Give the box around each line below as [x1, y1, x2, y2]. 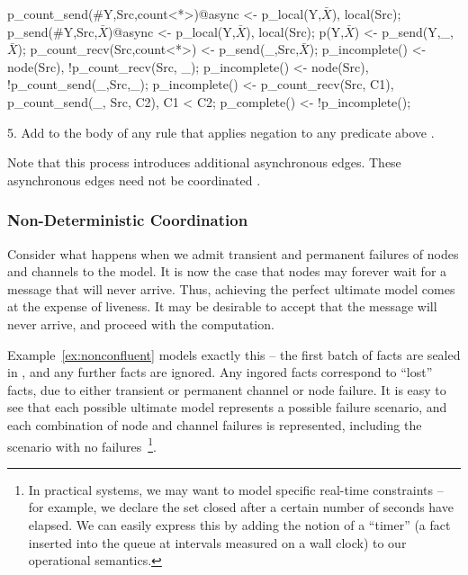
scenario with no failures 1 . [7, 434, 157, 455]
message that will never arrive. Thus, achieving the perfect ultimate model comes [7, 279, 455, 298]
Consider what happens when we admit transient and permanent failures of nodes [7, 244, 459, 263]
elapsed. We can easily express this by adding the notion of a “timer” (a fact [28, 515, 451, 534]
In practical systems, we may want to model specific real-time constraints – [28, 480, 444, 499]
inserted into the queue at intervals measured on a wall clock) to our [28, 533, 407, 552]
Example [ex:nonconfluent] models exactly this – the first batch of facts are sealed [7, 345, 461, 364]
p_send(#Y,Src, [7, 22, 98, 40]
